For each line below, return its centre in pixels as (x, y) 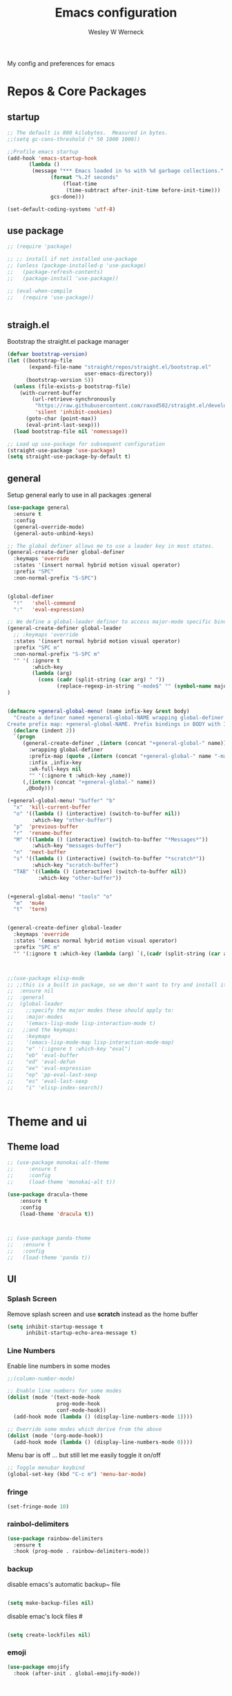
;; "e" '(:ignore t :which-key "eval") (69, 1049)
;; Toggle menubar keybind (46, 1468)
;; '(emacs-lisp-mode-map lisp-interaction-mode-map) (91, 1042)
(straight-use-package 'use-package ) (61, 450)
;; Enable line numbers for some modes (65, 1391)
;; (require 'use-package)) (51, 297)
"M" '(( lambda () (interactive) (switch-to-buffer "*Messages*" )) (111, 839)
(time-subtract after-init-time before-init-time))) (143, 190)
